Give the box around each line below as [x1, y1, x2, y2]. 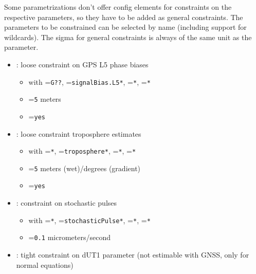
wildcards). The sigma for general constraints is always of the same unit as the [4, 31, 252, 42]
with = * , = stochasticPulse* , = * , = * [28, 214, 151, 225]
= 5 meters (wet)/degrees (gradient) [28, 162, 141, 173]
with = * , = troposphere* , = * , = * [28, 145, 136, 156]
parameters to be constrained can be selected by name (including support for [4, 22, 247, 32]
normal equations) [16, 259, 74, 270]
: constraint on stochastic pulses [16, 197, 117, 208]
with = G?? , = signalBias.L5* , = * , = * [28, 76, 151, 87]
